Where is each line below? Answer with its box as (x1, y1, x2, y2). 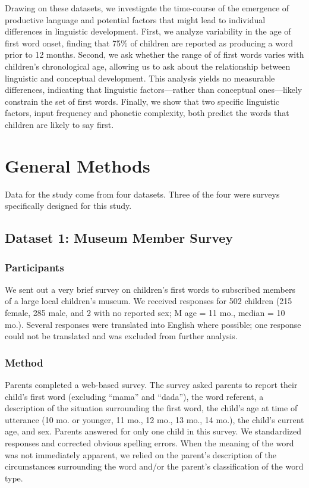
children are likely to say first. (5, 118, 114, 130)
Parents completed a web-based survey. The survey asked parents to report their (5, 378, 298, 391)
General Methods (5, 153, 150, 177)
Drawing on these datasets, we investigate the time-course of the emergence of (5, 2, 289, 14)
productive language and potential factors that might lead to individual (5, 13, 266, 26)
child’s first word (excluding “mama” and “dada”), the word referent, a (5, 390, 264, 402)
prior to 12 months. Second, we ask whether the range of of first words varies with (5, 48, 304, 61)
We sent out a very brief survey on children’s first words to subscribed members (5, 283, 295, 295)
